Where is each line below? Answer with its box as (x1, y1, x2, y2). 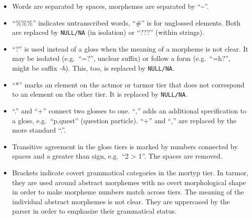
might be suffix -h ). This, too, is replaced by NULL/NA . (12, 63, 175, 73)
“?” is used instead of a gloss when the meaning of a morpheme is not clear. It (12, 43, 249, 54)
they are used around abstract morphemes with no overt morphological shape (12, 177, 246, 187)
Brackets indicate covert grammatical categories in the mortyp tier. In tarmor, (12, 167, 249, 177)
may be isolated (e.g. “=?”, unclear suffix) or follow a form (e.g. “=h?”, (12, 53, 230, 63)
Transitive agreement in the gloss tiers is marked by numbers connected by (12, 141, 238, 151)
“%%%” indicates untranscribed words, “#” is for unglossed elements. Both (12, 17, 241, 27)
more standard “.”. (12, 125, 66, 135)
